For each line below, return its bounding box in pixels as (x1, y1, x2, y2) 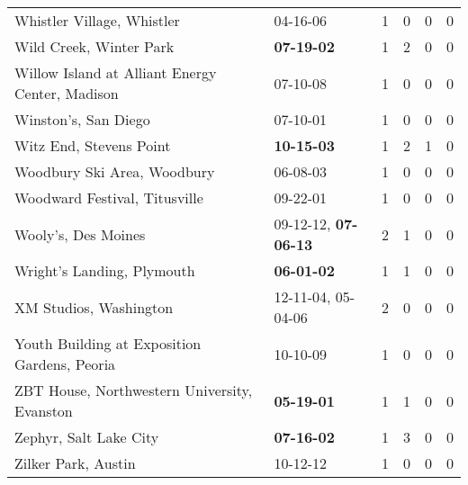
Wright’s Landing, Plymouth (14, 260, 195, 281)
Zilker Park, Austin (14, 453, 136, 473)
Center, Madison (14, 83, 119, 103)
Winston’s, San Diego (14, 109, 150, 130)
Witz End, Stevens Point (14, 135, 171, 156)
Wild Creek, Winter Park (14, 36, 175, 57)
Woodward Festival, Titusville (14, 187, 203, 208)
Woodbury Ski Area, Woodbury (14, 161, 215, 182)
